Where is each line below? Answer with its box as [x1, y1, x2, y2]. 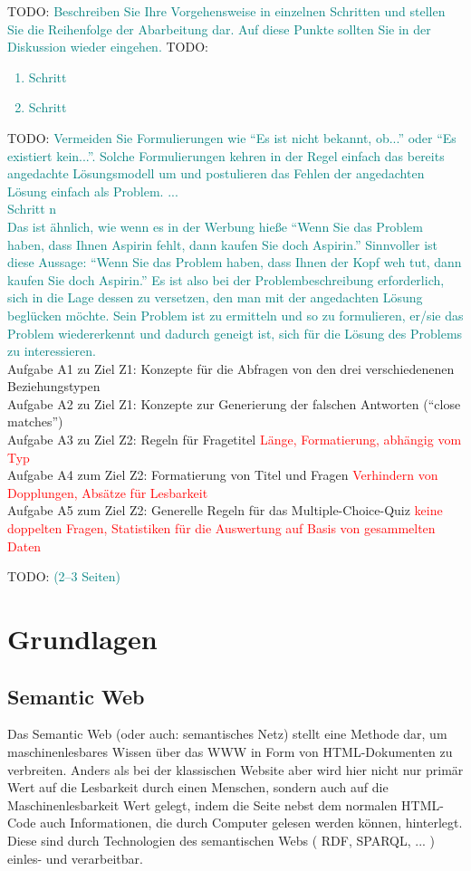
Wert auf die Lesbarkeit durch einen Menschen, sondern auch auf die [7, 778, 389, 797]
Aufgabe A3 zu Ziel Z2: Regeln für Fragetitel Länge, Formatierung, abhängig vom [7, 430, 462, 449]
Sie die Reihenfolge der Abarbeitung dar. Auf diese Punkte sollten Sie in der [7, 19, 431, 38]
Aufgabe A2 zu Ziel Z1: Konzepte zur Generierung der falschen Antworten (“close [7, 394, 461, 413]
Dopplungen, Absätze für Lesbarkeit [7, 483, 208, 502]
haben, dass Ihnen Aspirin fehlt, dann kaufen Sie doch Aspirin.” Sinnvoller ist [7, 234, 438, 254]
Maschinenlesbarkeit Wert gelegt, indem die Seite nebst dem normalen [7, 795, 398, 814]
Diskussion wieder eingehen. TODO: [7, 37, 208, 56]
